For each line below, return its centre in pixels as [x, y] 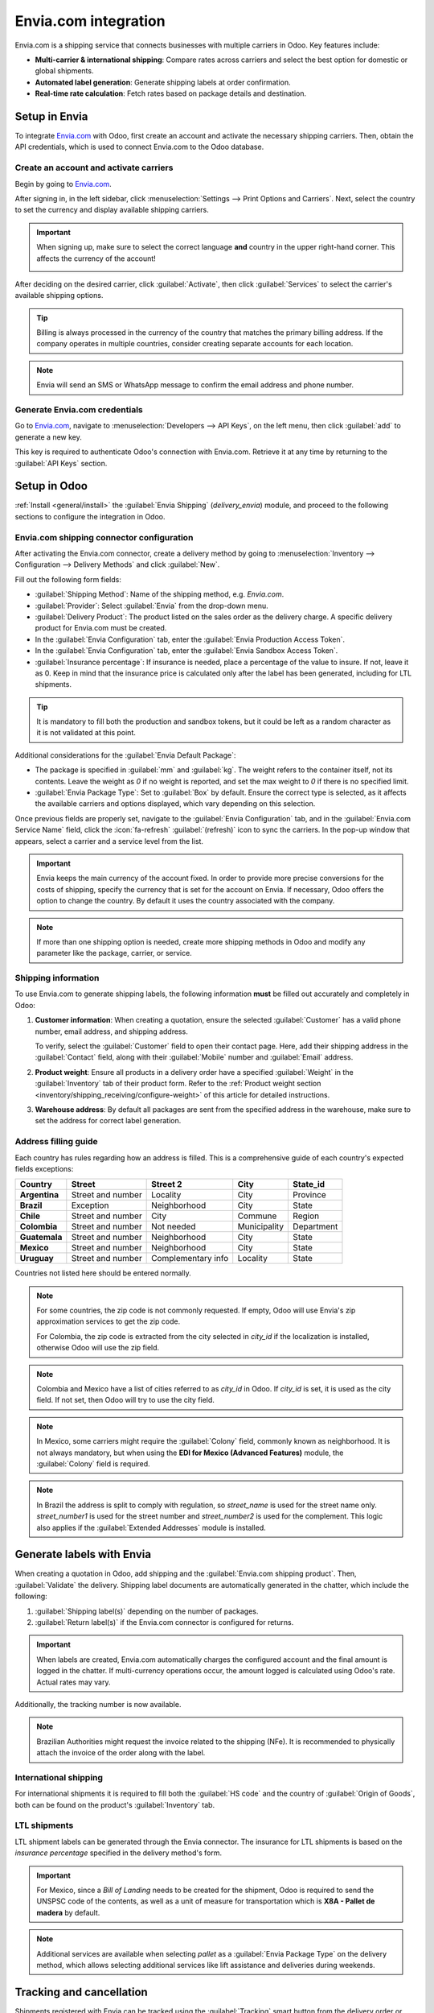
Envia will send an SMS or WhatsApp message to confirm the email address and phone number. [195, 385]
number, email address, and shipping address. [111, 1031]
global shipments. [64, 71]
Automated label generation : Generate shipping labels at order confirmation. [163, 82]
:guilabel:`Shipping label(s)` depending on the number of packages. [147, 1611]
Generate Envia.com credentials [79, 409]
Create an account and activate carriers [94, 167]
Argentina [39, 1195]
